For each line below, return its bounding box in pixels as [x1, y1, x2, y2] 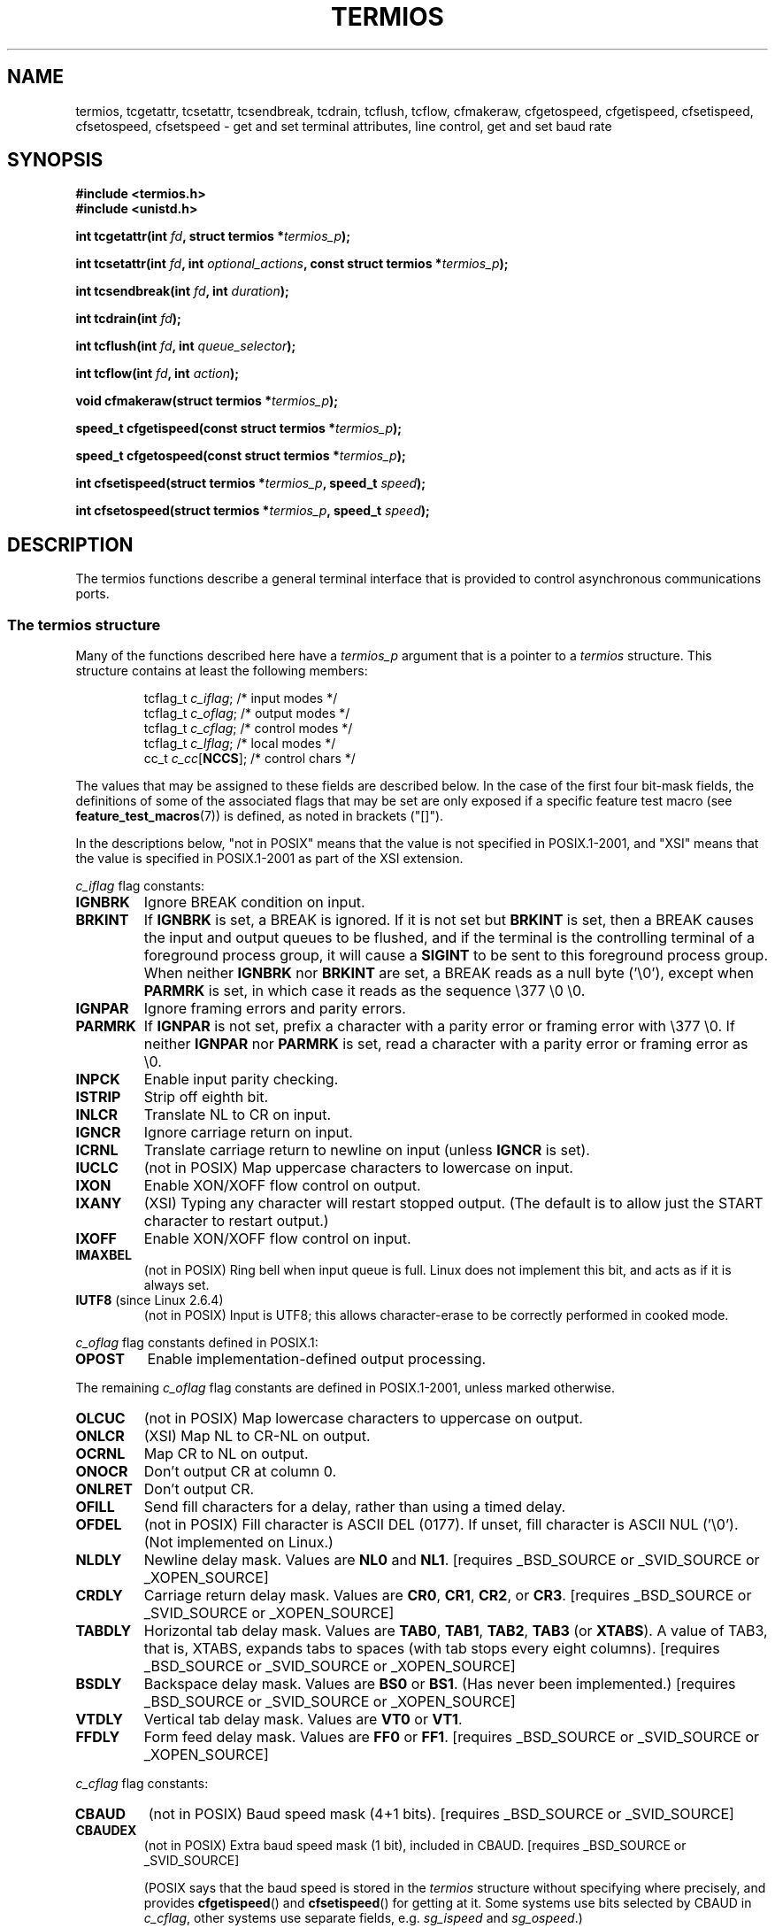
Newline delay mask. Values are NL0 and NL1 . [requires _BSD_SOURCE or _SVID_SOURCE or [143, 1551, 760, 1569]
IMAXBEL [75, 1247, 132, 1263]
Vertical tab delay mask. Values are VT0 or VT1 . [143, 1710, 463, 1729]
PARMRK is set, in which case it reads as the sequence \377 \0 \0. [143, 982, 586, 1000]
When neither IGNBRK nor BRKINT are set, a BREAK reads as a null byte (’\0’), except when [143, 964, 755, 983]
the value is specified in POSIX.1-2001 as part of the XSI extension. [75, 851, 464, 867]
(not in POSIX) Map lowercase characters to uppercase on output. [143, 1409, 583, 1428]
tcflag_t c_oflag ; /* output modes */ [143, 706, 350, 721]
